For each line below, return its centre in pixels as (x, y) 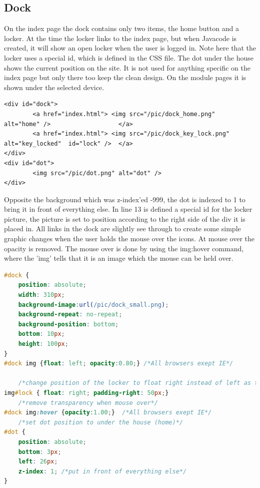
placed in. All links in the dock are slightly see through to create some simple (122, 228)
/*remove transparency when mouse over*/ (88, 403)
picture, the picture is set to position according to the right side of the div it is (125, 218)
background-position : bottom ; (68, 324)
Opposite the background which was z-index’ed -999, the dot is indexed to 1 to (125, 199)
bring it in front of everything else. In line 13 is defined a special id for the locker (128, 209)
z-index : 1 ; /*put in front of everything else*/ (102, 471)
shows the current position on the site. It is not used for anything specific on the (127, 67)
